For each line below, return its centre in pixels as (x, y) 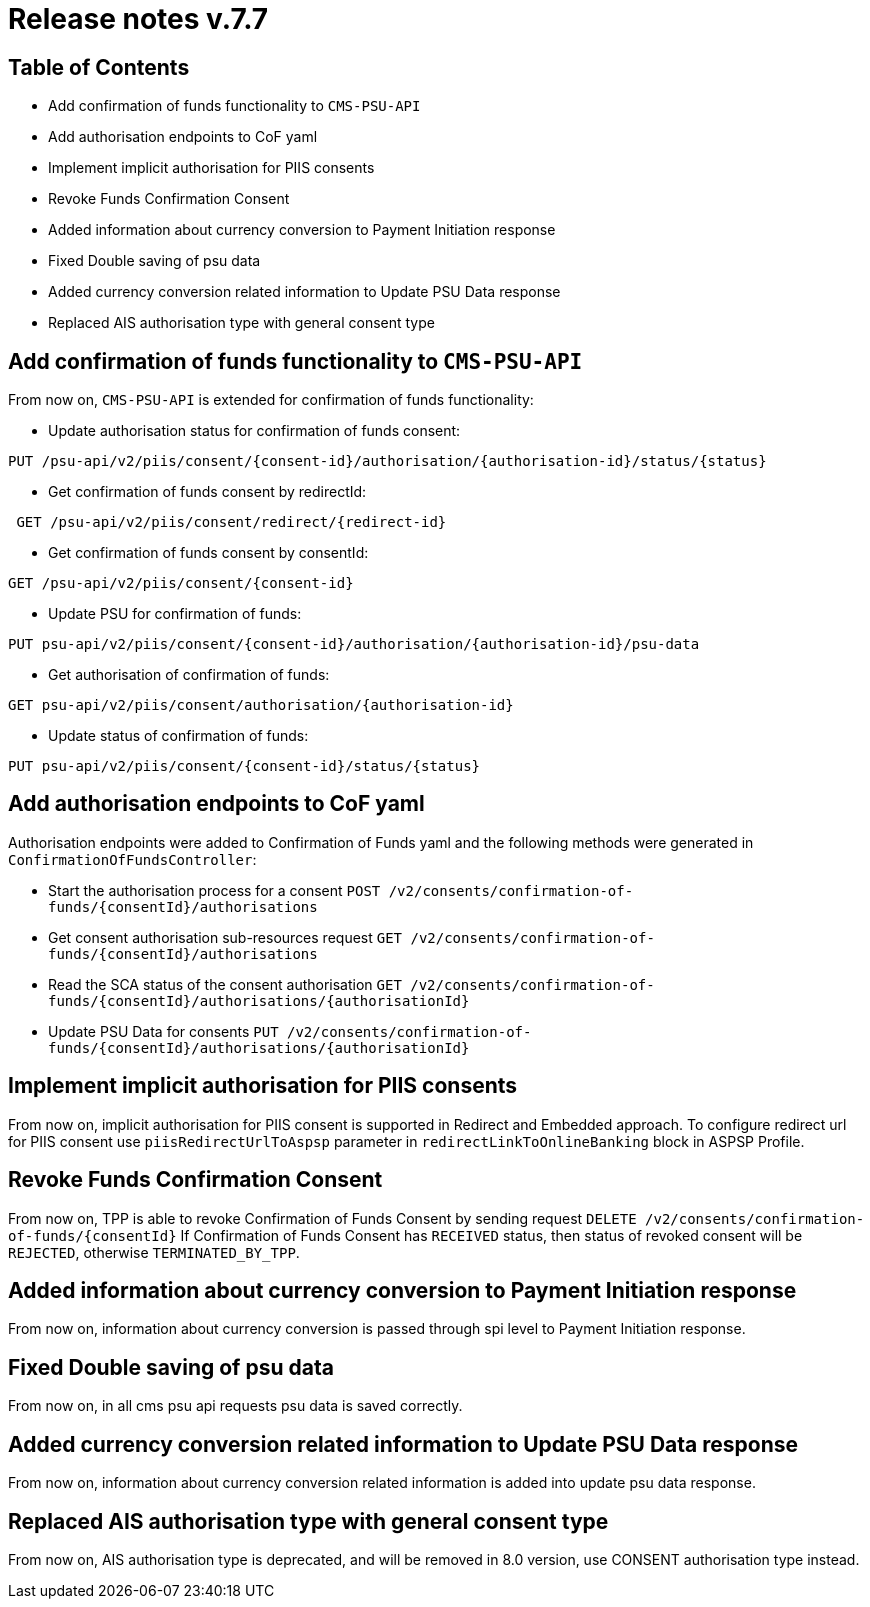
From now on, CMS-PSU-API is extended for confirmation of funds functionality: (271, 400)
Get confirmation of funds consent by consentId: (208, 553)
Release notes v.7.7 (138, 19)
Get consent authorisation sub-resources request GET (225, 937)
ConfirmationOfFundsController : (132, 859)
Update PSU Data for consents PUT (163, 1031)
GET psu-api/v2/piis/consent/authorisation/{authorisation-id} (261, 705)
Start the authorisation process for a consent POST (214, 890)
